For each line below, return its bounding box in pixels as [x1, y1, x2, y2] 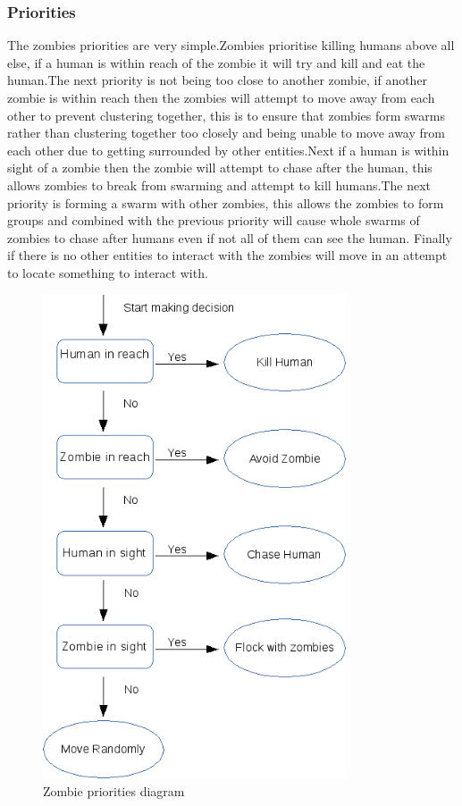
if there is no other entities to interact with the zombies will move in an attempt [7, 246, 448, 264]
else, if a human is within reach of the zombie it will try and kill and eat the [7, 53, 425, 71]
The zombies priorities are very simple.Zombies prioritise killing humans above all [7, 36, 455, 55]
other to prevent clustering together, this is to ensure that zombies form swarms [7, 105, 445, 124]
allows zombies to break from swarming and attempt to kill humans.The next [7, 175, 432, 194]
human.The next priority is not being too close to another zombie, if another [7, 71, 428, 89]
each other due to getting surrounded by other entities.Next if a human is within [7, 140, 449, 159]
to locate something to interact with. [7, 263, 208, 281]
